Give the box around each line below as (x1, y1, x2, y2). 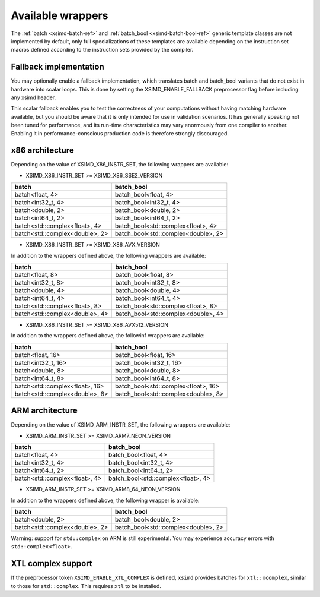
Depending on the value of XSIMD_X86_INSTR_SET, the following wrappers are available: (11, 161, 228, 168)
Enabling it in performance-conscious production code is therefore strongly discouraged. (11, 129, 229, 137)
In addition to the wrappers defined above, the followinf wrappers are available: (11, 332, 205, 339)
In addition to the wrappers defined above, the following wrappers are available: (11, 252, 206, 259)
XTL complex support (11, 558, 92, 568)
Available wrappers (11, 9, 108, 22)
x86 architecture (11, 146, 74, 156)
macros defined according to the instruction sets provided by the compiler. (11, 46, 194, 53)
